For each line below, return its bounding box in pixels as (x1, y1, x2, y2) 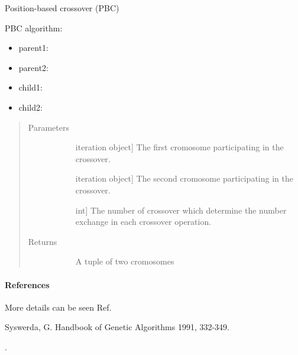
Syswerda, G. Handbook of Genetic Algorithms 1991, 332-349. (5, 321, 230, 333)
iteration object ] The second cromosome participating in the (75, 172, 293, 185)
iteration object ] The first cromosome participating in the (75, 141, 284, 153)
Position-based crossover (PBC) (5, 2, 119, 14)
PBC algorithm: (5, 21, 63, 34)
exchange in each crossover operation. (75, 215, 212, 228)
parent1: (18, 41, 49, 54)
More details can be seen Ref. (5, 301, 112, 313)
